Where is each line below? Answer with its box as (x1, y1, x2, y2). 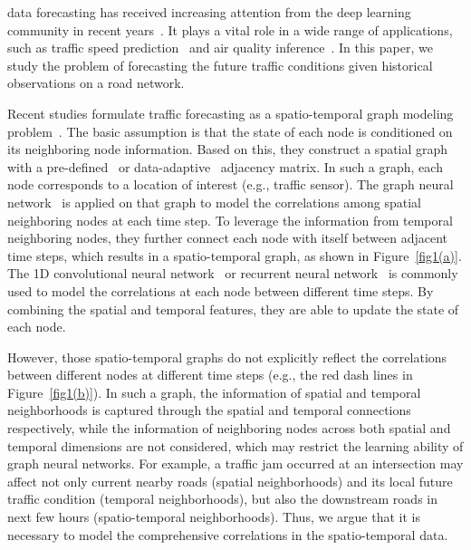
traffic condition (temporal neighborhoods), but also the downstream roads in (7, 489, 437, 508)
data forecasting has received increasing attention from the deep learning (7, 3, 411, 21)
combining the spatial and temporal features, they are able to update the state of (7, 299, 459, 318)
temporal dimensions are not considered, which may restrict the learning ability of (7, 436, 464, 455)
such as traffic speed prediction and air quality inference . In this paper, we (7, 38, 433, 57)
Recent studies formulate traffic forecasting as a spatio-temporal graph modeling (7, 103, 454, 122)
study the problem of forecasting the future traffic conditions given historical (7, 55, 433, 74)
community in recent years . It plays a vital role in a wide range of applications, (7, 20, 453, 39)
